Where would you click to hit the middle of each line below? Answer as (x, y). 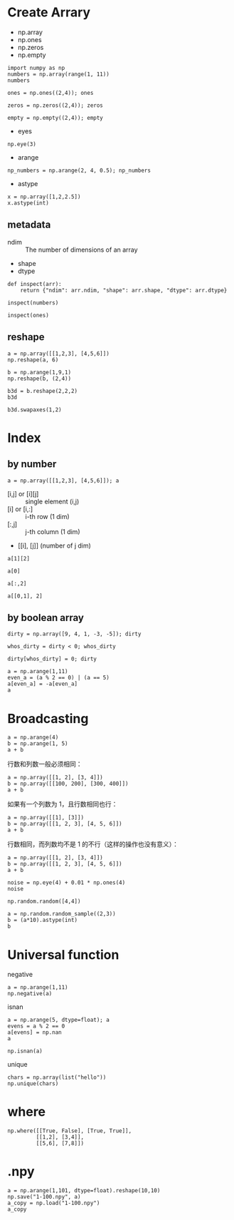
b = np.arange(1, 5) (38, 744)
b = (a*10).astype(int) (43, 921)
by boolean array (46, 617)
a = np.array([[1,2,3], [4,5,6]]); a (63, 481)
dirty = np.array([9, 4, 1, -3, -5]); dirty (74, 634)
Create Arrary (49, 12)
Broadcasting (48, 718)
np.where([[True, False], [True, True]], (70, 1131)
